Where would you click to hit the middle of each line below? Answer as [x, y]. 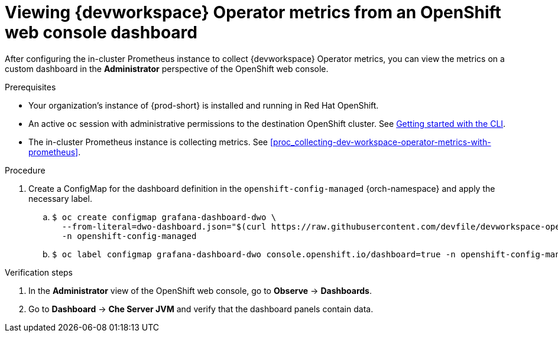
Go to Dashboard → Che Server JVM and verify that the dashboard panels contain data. [201, 309]
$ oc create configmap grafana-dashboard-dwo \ [164, 217]
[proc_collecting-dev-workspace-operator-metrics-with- [380, 142]
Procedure [25, 170]
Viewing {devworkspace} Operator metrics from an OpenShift [253, 12]
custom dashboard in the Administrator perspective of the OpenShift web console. [167, 68]
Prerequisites [30, 87]
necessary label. [60, 198]
